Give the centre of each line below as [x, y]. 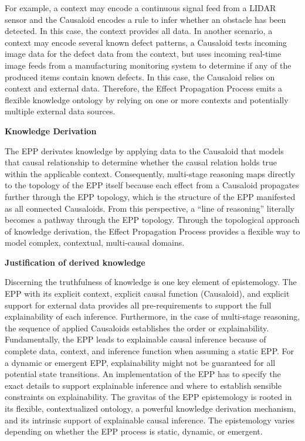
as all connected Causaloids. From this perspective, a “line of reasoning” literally [150, 208]
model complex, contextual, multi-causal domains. [95, 242]
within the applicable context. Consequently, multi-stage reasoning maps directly [150, 173]
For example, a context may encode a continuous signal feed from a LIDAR [140, 8]
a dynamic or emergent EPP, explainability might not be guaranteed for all [140, 362]
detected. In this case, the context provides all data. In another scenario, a [139, 31]
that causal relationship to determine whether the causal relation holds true [141, 162]
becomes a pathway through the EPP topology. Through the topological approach [152, 220]
